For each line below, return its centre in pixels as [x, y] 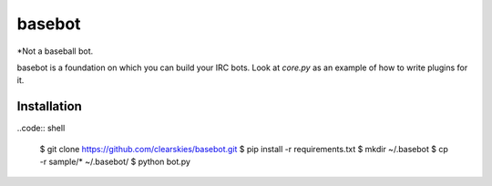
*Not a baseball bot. [55, 51]
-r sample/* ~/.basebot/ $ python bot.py [115, 162]
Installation [49, 106]
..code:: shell [41, 129]
